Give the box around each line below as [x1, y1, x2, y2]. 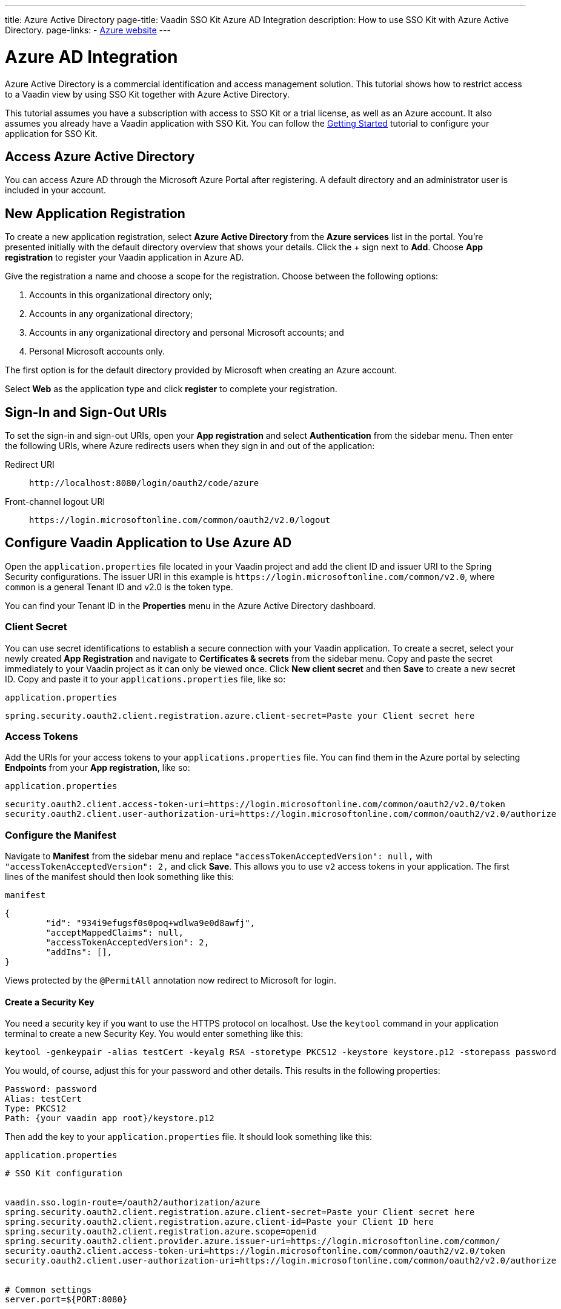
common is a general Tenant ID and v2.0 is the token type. [5, 581, 233, 592]
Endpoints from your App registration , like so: [5, 762, 190, 773]
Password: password [5, 1084, 97, 1094]
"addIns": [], [45, 947, 113, 958]
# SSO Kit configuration [5, 1168, 122, 1179]
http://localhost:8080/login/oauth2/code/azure [29, 478, 259, 488]
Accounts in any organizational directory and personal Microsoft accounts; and [29, 327, 344, 338]
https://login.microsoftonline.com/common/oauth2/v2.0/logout [29, 515, 331, 525]
